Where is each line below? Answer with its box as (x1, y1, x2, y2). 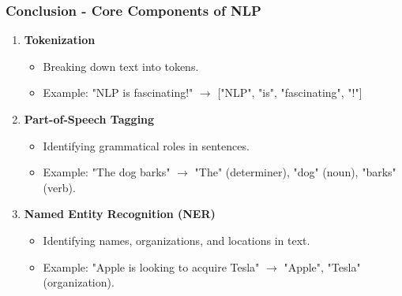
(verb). (43, 179, 76, 195)
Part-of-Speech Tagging (24, 111, 155, 127)
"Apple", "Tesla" (284, 258, 361, 275)
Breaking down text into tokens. (43, 57, 199, 74)
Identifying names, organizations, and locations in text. (43, 231, 310, 248)
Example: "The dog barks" (43, 164, 171, 180)
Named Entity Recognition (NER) (24, 205, 216, 222)
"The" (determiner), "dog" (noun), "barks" (194, 164, 396, 180)
